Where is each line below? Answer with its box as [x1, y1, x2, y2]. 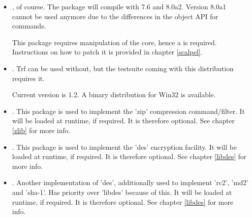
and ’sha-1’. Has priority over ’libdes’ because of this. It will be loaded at [12, 187, 232, 197]
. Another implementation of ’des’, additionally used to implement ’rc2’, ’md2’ [12, 177, 249, 188]
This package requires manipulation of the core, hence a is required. [12, 37, 217, 47]
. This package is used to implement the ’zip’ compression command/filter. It [12, 106, 245, 116]
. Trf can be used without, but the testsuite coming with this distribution [12, 63, 234, 73]
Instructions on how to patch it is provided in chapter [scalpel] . [12, 47, 203, 57]
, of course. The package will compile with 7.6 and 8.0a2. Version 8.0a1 [12, 1, 226, 11]
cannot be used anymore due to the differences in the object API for [12, 11, 219, 21]
